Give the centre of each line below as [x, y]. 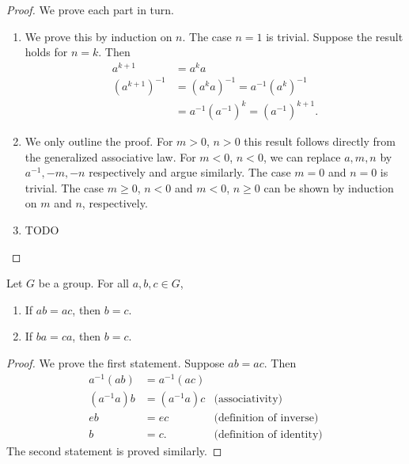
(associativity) [248, 399]
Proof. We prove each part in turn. [91, 10]
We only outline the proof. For [99, 141]
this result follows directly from [320, 141]
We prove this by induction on [98, 36]
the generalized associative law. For [110, 156]
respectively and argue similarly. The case [190, 172]
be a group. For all [83, 283]
